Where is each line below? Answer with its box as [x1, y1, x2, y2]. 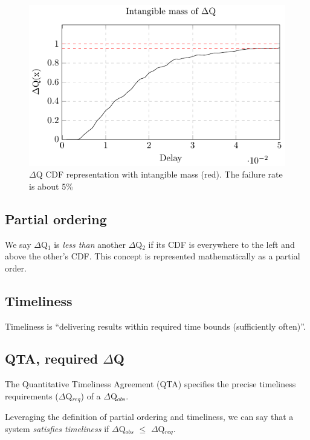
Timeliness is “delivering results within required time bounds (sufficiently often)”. [5, 319, 306, 332]
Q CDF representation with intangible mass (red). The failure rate [36, 168, 283, 181]
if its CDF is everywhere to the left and [148, 238, 295, 250]
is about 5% [29, 179, 73, 192]
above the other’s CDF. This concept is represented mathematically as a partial [5, 250, 300, 262]
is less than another [54, 238, 126, 250]
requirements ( [5, 389, 59, 402]
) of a [80, 389, 101, 402]
